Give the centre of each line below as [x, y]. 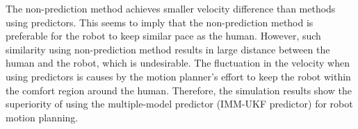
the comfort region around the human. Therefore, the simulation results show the [179, 90]
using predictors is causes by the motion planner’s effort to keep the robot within [178, 76]
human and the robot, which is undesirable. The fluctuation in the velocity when [178, 63]
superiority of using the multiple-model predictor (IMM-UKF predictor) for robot [179, 104]
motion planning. [42, 117]
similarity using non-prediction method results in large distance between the [168, 49]
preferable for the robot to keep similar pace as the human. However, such [163, 36]
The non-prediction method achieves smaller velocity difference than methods [171, 8]
